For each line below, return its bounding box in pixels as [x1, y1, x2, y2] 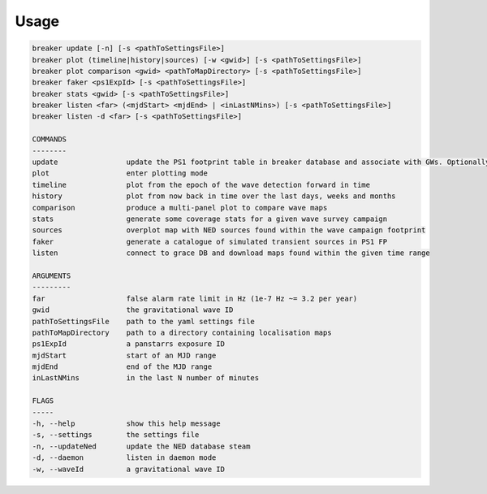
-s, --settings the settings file [32, 431, 200, 440]
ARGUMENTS [32, 271, 71, 280]
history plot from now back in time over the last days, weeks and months [32, 192, 397, 201]
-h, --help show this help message [32, 419, 221, 428]
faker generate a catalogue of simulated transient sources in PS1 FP [32, 236, 388, 246]
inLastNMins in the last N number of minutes [32, 374, 260, 383]
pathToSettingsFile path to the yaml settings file [32, 317, 255, 326]
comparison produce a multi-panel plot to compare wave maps [32, 203, 328, 212]
